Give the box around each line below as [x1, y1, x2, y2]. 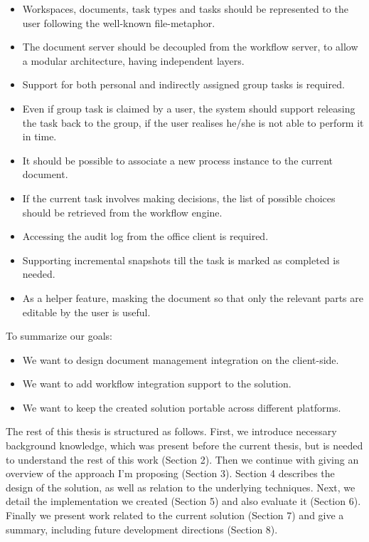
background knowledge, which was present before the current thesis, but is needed [6, 438, 363, 453]
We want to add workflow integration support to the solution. [22, 376, 292, 391]
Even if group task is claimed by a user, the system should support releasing [22, 100, 355, 115]
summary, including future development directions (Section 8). [6, 521, 278, 536]
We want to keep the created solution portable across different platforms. [22, 400, 341, 415]
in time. [22, 129, 57, 144]
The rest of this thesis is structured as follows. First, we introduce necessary [6, 424, 337, 439]
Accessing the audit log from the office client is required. [22, 229, 269, 244]
